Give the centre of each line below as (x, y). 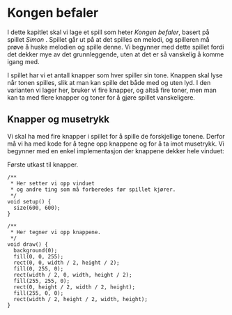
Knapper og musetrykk (59, 120)
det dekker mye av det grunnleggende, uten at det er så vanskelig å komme (116, 54)
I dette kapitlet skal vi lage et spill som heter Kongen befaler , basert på (108, 32)
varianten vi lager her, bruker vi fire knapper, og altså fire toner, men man (112, 90)
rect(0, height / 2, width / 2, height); (75, 287)
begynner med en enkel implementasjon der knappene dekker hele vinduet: (116, 151)
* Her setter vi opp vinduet (53, 183)
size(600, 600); (37, 208)
